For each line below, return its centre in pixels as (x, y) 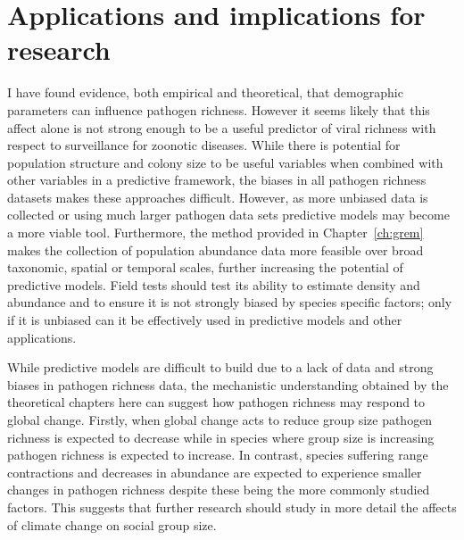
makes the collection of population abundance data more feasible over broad (215, 249)
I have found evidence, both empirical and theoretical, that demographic (205, 92)
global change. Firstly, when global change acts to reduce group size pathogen (220, 420)
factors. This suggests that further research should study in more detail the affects (232, 507)
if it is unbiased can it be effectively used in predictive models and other (205, 320)
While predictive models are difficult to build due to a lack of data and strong (220, 367)
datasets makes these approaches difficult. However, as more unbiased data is (218, 197)
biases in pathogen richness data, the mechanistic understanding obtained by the (228, 384)
